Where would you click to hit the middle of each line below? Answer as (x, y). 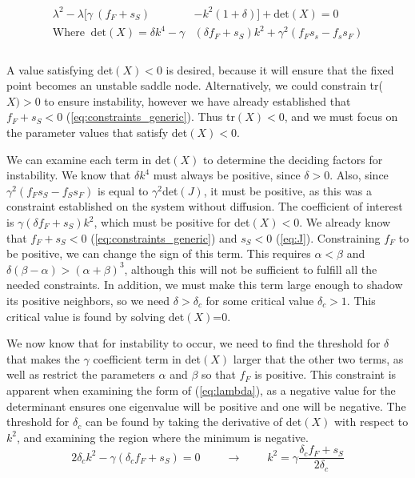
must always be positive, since (227, 175)
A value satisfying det (60, 69)
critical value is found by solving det (96, 316)
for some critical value (260, 300)
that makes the (43, 358)
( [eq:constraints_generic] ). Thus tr (150, 116)
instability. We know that (69, 175)
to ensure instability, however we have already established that (198, 100)
